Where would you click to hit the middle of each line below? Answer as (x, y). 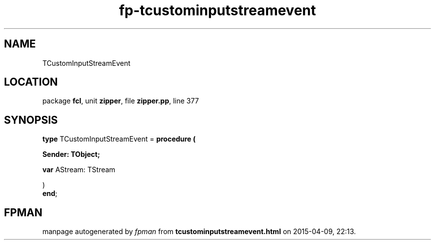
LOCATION (31, 82)
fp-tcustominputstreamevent (217, 10)
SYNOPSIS (31, 120)
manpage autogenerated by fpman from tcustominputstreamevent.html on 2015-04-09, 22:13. (199, 232)
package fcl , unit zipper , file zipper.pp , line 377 (121, 101)
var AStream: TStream (79, 170)
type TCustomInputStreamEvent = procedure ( (119, 139)
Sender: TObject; (71, 154)
